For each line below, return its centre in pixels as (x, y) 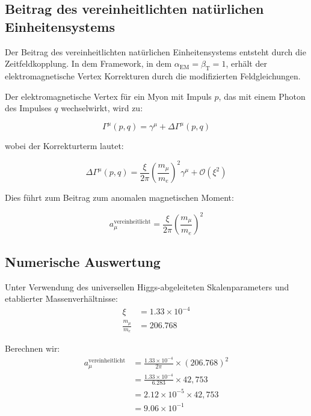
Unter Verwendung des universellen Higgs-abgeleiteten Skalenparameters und (147, 286)
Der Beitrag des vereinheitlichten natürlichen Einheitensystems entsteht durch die (155, 51)
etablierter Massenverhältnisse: (61, 298)
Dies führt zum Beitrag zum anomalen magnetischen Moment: (119, 197)
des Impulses (28, 108)
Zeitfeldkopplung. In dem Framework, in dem (88, 63)
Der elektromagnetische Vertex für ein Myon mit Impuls (108, 96)
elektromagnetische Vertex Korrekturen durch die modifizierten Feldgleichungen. (153, 75)
